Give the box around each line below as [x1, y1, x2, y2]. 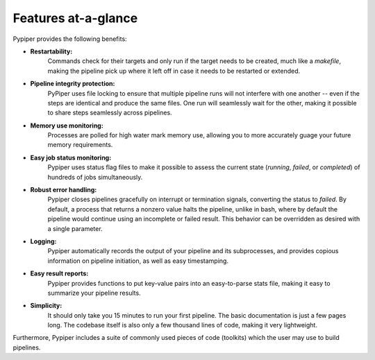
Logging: [30, 237, 57, 246]
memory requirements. [47, 141, 113, 149]
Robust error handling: [30, 186, 97, 194]
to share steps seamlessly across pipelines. [47, 108, 173, 117]
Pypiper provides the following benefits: [12, 35, 128, 43]
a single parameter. [47, 224, 103, 232]
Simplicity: [30, 302, 62, 310]
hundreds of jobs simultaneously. [47, 173, 143, 181]
